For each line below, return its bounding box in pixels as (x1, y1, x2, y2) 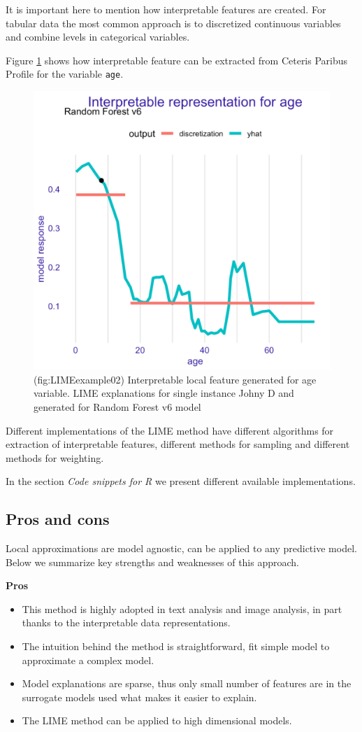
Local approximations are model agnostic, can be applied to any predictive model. (6, 541, 357, 556)
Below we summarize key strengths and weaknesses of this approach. (6, 554, 299, 569)
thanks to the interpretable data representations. (22, 615, 231, 630)
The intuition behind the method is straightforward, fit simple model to (22, 639, 330, 654)
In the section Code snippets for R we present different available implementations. (6, 474, 356, 488)
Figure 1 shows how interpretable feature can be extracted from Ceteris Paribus (6, 52, 348, 67)
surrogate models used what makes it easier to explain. (22, 689, 257, 704)
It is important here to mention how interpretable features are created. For (6, 2, 326, 16)
